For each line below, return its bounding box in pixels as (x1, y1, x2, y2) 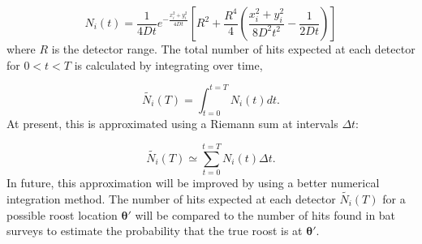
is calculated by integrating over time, (74, 56, 263, 73)
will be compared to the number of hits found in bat (135, 206, 396, 223)
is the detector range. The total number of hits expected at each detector (51, 41, 416, 57)
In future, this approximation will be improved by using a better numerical (6, 174, 380, 191)
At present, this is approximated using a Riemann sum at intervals (6, 115, 338, 132)
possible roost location (6, 206, 118, 223)
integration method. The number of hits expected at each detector (6, 190, 336, 208)
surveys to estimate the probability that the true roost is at (6, 222, 303, 239)
